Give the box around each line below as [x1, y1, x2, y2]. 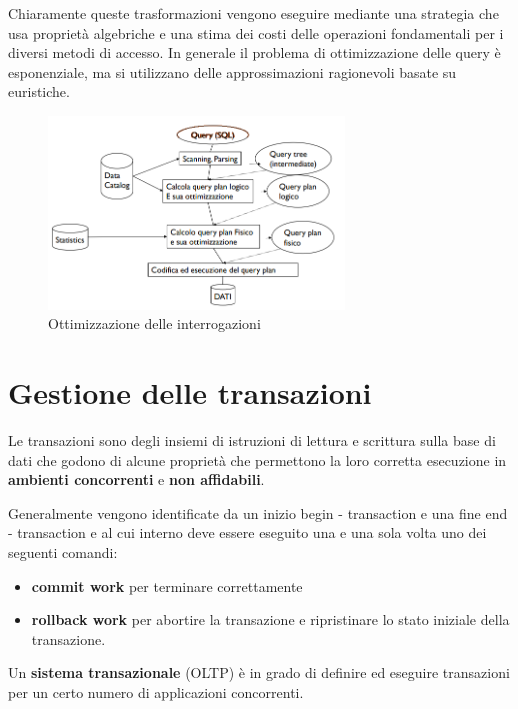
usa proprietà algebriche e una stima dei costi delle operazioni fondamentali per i [8, 22, 504, 43]
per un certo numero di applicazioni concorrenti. [8, 681, 304, 702]
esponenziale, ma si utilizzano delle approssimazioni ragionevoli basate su [8, 61, 457, 82]
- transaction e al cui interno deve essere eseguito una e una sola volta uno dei [8, 522, 487, 543]
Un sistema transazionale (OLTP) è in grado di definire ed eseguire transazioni [8, 662, 510, 683]
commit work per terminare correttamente [31, 575, 303, 596]
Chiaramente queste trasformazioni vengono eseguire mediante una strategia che [8, 3, 499, 23]
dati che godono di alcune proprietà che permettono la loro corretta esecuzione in [8, 449, 507, 470]
